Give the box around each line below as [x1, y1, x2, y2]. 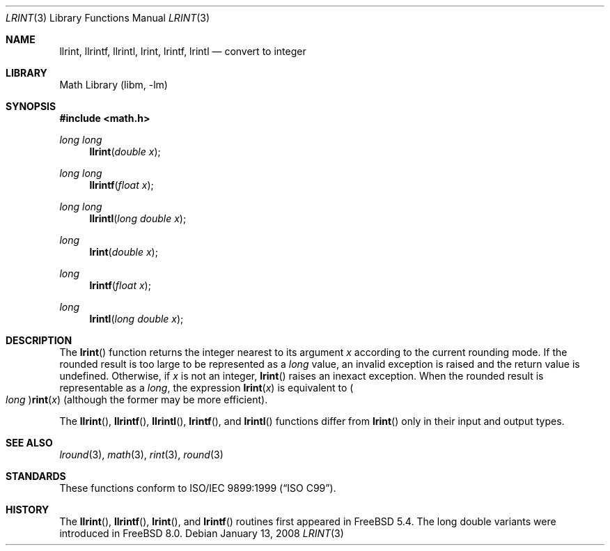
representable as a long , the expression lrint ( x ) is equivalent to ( [59, 382, 354, 394]
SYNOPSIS [6, 100, 56, 112]
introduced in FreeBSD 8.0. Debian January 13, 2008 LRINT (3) [59, 527, 344, 539]
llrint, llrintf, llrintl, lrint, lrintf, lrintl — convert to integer [59, 45, 306, 57]
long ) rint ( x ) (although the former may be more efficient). [6, 394, 268, 405]
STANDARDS [6, 470, 66, 482]
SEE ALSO [6, 437, 53, 449]
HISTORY [6, 504, 49, 515]
